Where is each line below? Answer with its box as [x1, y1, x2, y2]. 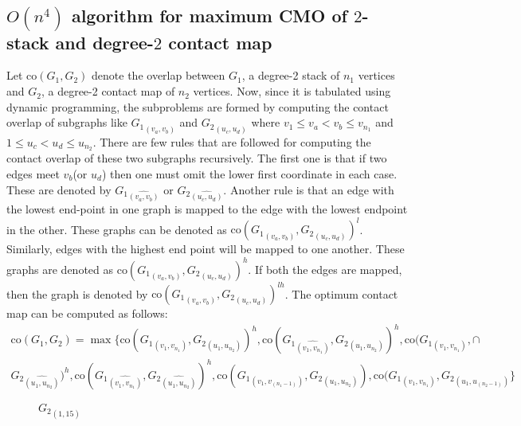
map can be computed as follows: [6, 305, 168, 322]
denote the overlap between [92, 67, 225, 84]
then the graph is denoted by [6, 285, 148, 302]
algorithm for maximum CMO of [71, 3, 347, 28]
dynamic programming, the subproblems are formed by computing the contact [6, 98, 389, 115]
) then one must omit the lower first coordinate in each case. [101, 166, 398, 182]
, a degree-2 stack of [241, 67, 340, 84]
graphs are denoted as [6, 260, 114, 277]
